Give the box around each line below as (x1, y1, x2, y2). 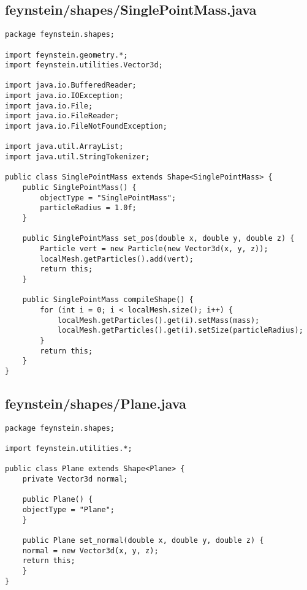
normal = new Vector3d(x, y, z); (22, 546, 159, 555)
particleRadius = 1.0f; (40, 203, 137, 213)
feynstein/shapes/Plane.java (5, 393, 186, 412)
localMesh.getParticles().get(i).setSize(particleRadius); (57, 326, 303, 335)
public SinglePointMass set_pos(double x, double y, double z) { (22, 234, 295, 243)
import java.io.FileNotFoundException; (5, 122, 167, 131)
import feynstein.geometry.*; (5, 50, 128, 59)
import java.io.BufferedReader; (5, 81, 137, 90)
